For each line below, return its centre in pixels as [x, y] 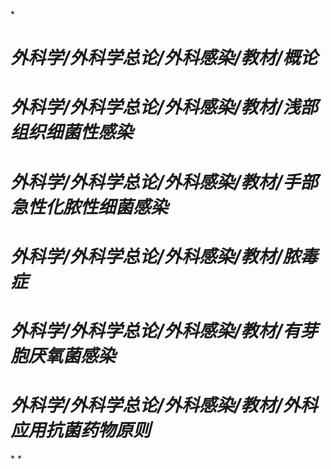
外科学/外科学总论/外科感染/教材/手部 [164, 181]
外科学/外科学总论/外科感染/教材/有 [155, 330]
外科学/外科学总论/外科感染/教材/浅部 [164, 107]
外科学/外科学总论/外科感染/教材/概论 [164, 58]
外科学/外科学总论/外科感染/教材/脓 [155, 256]
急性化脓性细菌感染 [89, 206]
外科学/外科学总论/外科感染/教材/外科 [164, 405]
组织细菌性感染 [72, 132]
